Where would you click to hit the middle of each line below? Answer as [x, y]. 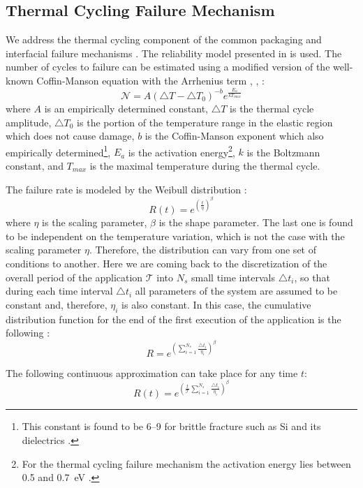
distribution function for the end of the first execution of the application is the [173, 319]
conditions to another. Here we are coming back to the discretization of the [166, 263]
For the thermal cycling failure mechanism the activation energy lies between [186, 463]
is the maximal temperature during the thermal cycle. [205, 165]
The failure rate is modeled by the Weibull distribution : [126, 189]
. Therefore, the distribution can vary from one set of [202, 250]
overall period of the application [74, 277]
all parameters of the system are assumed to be [236, 291]
